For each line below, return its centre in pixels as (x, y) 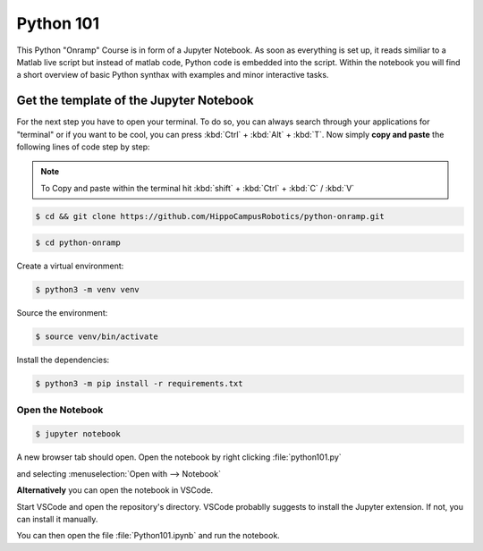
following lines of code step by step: (84, 147)
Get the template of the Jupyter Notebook (135, 101)
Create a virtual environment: (70, 266)
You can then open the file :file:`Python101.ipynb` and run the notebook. (148, 536)
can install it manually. (57, 519)
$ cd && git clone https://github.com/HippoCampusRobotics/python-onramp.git (210, 216)
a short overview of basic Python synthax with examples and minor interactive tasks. (173, 75)
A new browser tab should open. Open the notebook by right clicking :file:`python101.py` (179, 457)
